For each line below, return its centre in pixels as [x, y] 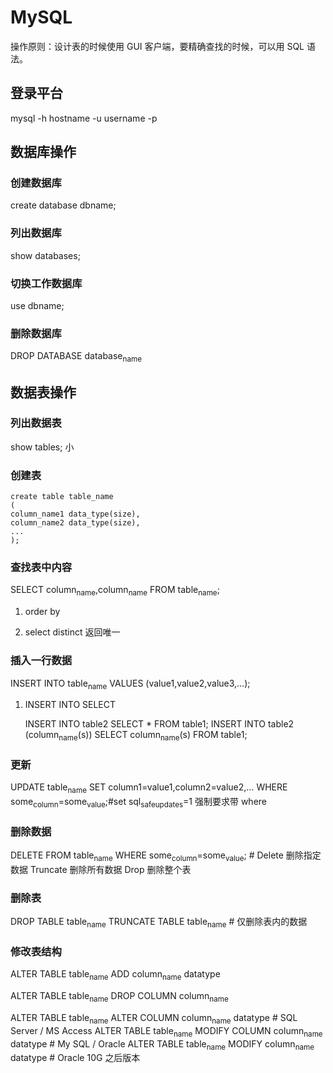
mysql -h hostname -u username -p [84, 118]
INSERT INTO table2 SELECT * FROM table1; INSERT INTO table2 [159, 724]
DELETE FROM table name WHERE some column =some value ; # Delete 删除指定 [166, 856]
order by [42, 612]
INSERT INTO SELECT [70, 705]
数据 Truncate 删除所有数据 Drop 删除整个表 [101, 870]
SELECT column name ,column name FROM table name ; [115, 591]
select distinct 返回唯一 [72, 632]
